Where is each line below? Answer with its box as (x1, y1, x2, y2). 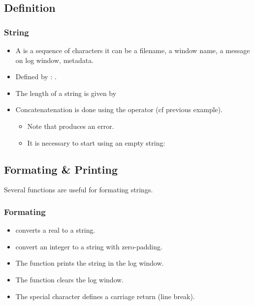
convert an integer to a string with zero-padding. (15, 241, 162, 251)
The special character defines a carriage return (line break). (15, 291, 195, 301)
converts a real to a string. (15, 225, 95, 235)
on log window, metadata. (15, 55, 94, 65)
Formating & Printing (4, 161, 118, 177)
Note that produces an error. (27, 121, 114, 131)
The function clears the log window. (15, 274, 124, 284)
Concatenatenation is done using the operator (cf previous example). (15, 104, 223, 115)
